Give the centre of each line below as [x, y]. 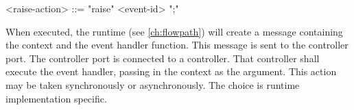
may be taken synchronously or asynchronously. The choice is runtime [153, 84]
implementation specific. [56, 98]
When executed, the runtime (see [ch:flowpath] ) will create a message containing [174, 31]
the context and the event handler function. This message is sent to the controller [177, 45]
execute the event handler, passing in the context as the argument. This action [171, 71]
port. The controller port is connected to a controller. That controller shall [163, 58]
